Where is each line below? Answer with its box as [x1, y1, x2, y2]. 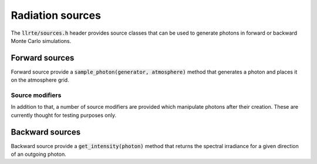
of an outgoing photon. [11, 150, 67, 158]
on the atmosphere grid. [11, 76, 70, 83]
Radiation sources [11, 9, 101, 22]
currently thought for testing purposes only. [11, 112, 117, 119]
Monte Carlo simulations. [11, 37, 72, 44]
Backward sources [11, 127, 81, 137]
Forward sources [11, 53, 75, 63]
